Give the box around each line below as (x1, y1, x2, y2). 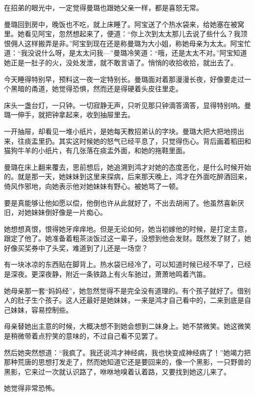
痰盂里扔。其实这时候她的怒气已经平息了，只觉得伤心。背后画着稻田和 (24, 135, 251, 146)
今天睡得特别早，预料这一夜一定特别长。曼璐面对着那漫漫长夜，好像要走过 (4, 74, 244, 84)
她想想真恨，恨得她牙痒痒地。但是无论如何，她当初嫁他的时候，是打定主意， (4, 223, 251, 234)
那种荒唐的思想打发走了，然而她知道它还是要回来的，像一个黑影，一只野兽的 (4, 357, 251, 367)
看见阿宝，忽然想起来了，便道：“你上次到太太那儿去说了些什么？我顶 (24, 28, 248, 39)
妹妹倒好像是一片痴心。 (31, 207, 107, 217)
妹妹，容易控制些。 (10, 304, 73, 315)
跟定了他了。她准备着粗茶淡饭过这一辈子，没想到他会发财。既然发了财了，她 (4, 233, 251, 243)
